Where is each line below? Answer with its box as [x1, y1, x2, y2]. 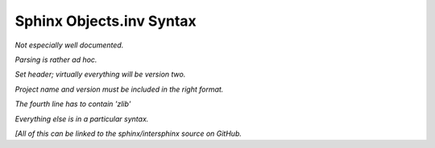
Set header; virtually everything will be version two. [14, 69, 186, 80]
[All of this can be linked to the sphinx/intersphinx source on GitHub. [14, 129, 242, 138]
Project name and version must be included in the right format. [14, 84, 224, 94]
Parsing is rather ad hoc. [14, 55, 97, 64]
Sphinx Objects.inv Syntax [14, 12, 197, 30]
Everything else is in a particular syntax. [14, 113, 149, 124]
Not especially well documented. [14, 40, 124, 50]
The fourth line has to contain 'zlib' [14, 99, 131, 109]
